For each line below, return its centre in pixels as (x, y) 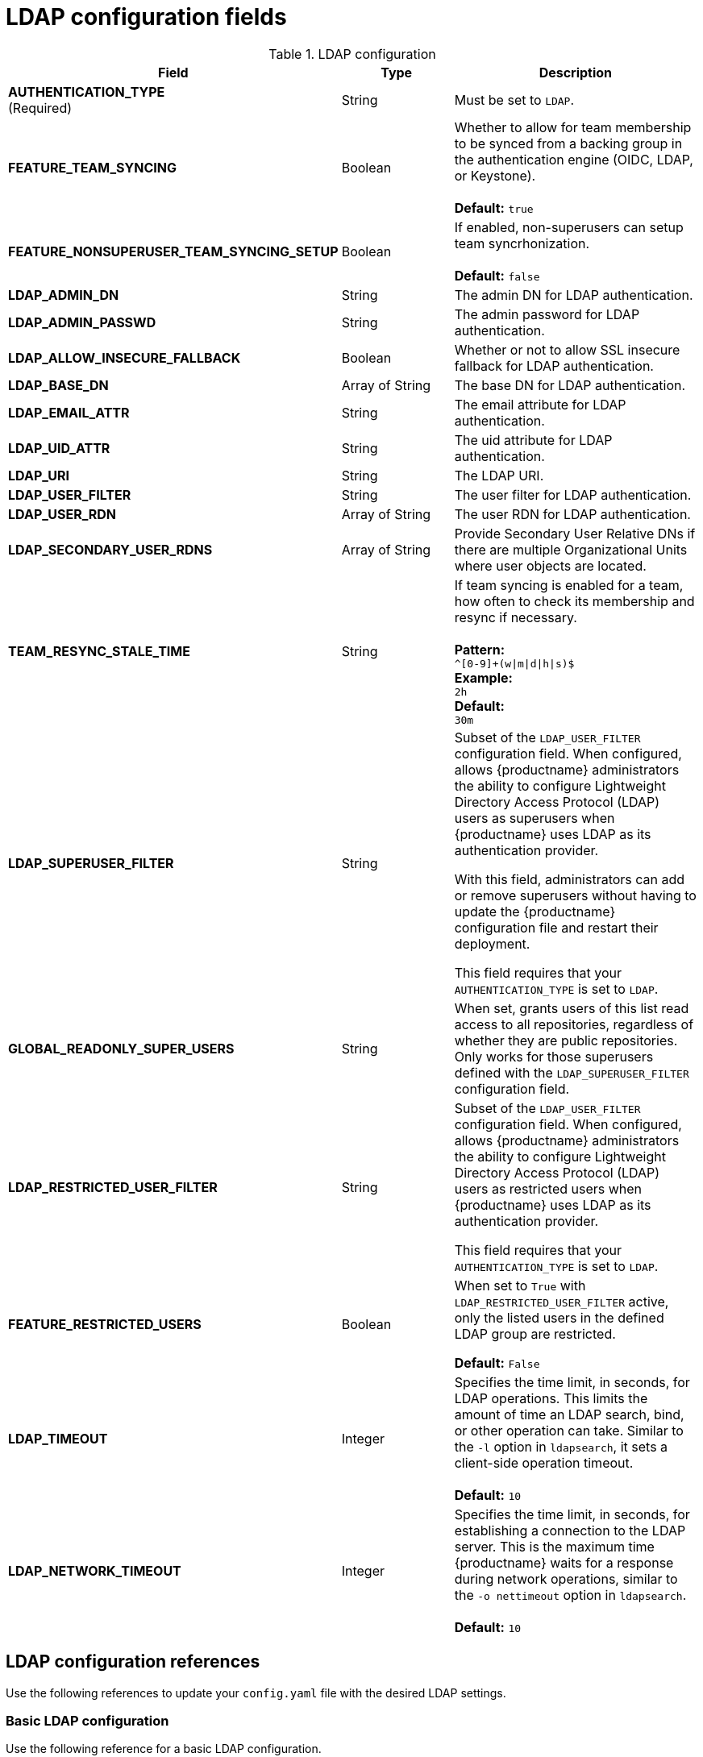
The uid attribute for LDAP (533, 440)
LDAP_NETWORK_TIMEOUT (95, 1570)
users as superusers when (535, 818)
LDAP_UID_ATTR (59, 448)
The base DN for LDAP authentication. (570, 385)
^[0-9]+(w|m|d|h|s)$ (514, 663)
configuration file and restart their (556, 927)
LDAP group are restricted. (535, 1333)
